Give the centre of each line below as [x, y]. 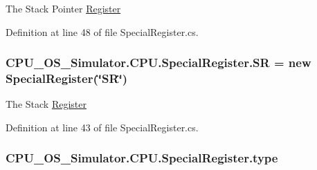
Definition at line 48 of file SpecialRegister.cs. [102, 31]
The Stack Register [46, 104]
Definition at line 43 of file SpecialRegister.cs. [102, 127]
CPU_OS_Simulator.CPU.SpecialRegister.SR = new [158, 63]
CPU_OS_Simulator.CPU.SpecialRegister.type [142, 158]
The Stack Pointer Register [63, 8]
